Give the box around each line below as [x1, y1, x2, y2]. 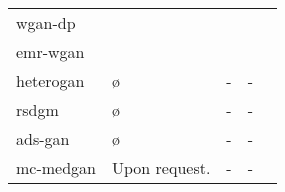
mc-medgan [16, 156, 96, 179]
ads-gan [16, 127, 70, 150]
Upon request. [111, 156, 211, 179]
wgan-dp [16, 11, 76, 34]
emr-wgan [16, 40, 85, 63]
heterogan [16, 69, 85, 92]
